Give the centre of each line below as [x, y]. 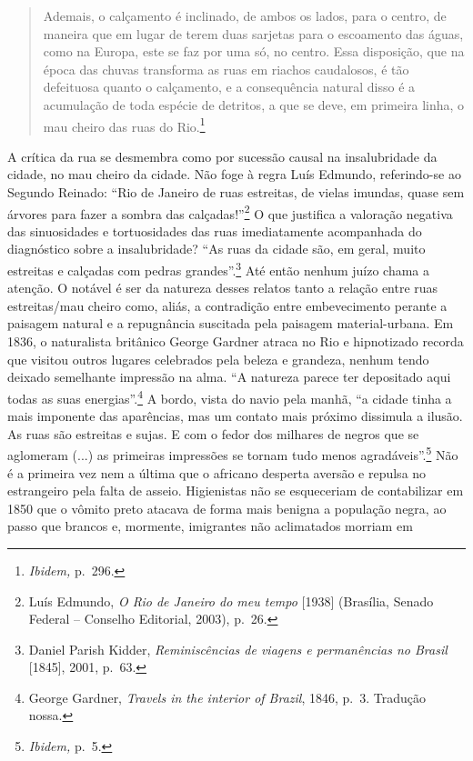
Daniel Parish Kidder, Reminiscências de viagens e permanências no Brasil [238, 649]
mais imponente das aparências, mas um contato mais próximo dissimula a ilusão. [235, 416]
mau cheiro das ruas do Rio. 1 [124, 125]
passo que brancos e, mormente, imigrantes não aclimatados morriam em [210, 526]
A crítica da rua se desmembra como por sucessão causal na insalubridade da [222, 156]
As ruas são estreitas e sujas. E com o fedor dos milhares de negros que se [213, 433]
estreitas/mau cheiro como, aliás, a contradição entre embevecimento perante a [227, 305]
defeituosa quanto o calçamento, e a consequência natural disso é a [229, 87]
